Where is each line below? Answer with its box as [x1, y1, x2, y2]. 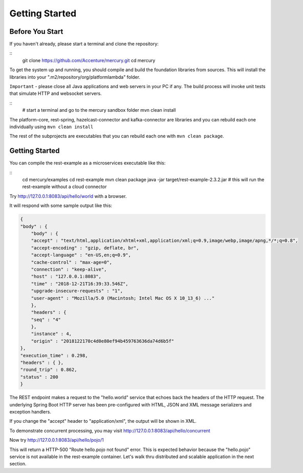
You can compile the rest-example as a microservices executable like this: [9, 160, 166, 166]
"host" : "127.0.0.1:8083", [31, 274, 102, 279]
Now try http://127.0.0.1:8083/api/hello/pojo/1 [9, 437, 104, 443]
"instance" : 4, [31, 331, 72, 337]
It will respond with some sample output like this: [9, 202, 113, 209]
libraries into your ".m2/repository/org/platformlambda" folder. [9, 74, 141, 80]
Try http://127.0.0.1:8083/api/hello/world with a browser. [9, 193, 127, 199]
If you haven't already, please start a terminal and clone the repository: [9, 41, 159, 47]
